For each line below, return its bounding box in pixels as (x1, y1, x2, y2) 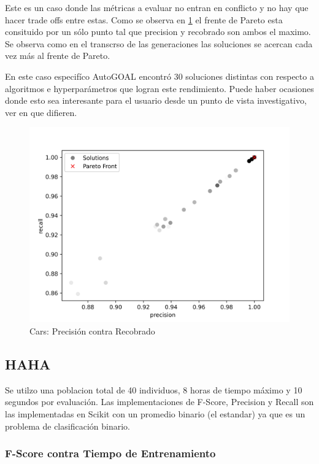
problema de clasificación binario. (5, 419, 130, 432)
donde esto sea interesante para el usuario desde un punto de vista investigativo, (5, 94, 307, 107)
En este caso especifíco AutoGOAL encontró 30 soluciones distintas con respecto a (5, 69, 314, 82)
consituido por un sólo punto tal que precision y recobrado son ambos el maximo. (5, 25, 311, 38)
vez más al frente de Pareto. (5, 49, 110, 62)
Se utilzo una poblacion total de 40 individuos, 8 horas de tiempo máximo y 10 (5, 383, 302, 396)
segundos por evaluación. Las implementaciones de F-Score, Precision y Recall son (5, 395, 314, 408)
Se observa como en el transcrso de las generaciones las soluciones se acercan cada (5, 37, 313, 50)
